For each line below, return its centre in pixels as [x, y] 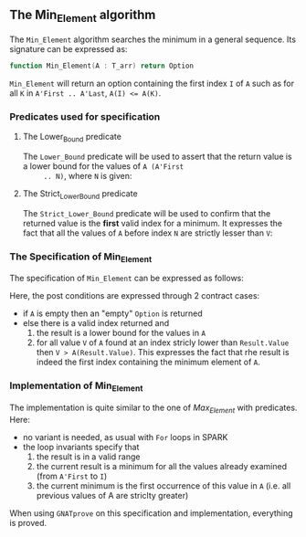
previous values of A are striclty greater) [112, 495]
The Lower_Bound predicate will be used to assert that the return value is [157, 156]
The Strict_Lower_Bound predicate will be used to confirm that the [147, 213]
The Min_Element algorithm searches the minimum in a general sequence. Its [153, 39]
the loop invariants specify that [81, 447]
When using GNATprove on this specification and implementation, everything [152, 513]
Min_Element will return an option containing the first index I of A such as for [152, 83]
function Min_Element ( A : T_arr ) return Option [102, 66]
